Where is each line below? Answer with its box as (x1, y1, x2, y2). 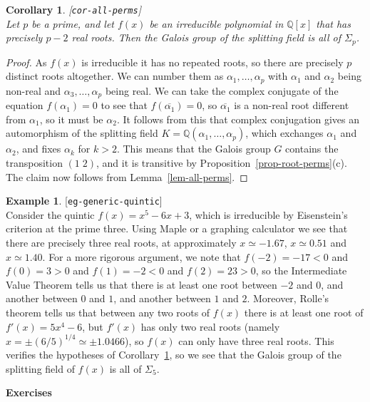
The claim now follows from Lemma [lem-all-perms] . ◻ (6, 169, 248, 184)
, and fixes (16, 141, 61, 156)
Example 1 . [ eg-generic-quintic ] (6, 193, 163, 208)
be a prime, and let (31, 16, 114, 31)
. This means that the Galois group (116, 141, 271, 156)
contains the (285, 141, 339, 156)
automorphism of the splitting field (6, 125, 158, 140)
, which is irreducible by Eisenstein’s (189, 207, 348, 222)
